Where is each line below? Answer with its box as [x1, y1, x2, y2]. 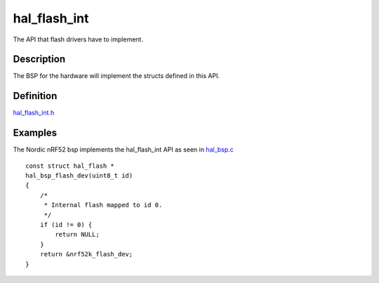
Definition [13, 90, 58, 102]
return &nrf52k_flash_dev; [39, 250, 133, 258]
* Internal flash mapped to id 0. [44, 201, 163, 209]
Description [13, 53, 66, 65]
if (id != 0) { [39, 221, 93, 228]
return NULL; [55, 230, 100, 239]
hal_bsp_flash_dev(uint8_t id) [25, 172, 133, 180]
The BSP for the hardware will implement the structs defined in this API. [13, 72, 220, 80]
